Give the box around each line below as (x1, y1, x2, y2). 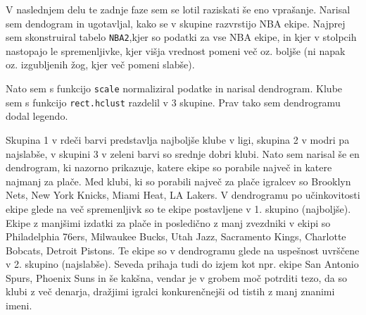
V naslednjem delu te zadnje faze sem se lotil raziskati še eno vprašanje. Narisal (6, 2, 351, 16)
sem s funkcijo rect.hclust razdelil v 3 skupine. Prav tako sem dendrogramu (6, 94, 341, 109)
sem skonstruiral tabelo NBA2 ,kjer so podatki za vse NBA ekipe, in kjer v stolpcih (6, 30, 357, 44)
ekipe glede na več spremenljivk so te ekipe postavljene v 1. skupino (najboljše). (6, 201, 351, 216)
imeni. (6, 298, 32, 313)
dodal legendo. (6, 109, 68, 123)
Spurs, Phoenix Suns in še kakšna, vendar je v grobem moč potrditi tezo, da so (6, 270, 347, 285)
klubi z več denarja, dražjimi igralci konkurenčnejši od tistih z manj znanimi (6, 284, 335, 299)
